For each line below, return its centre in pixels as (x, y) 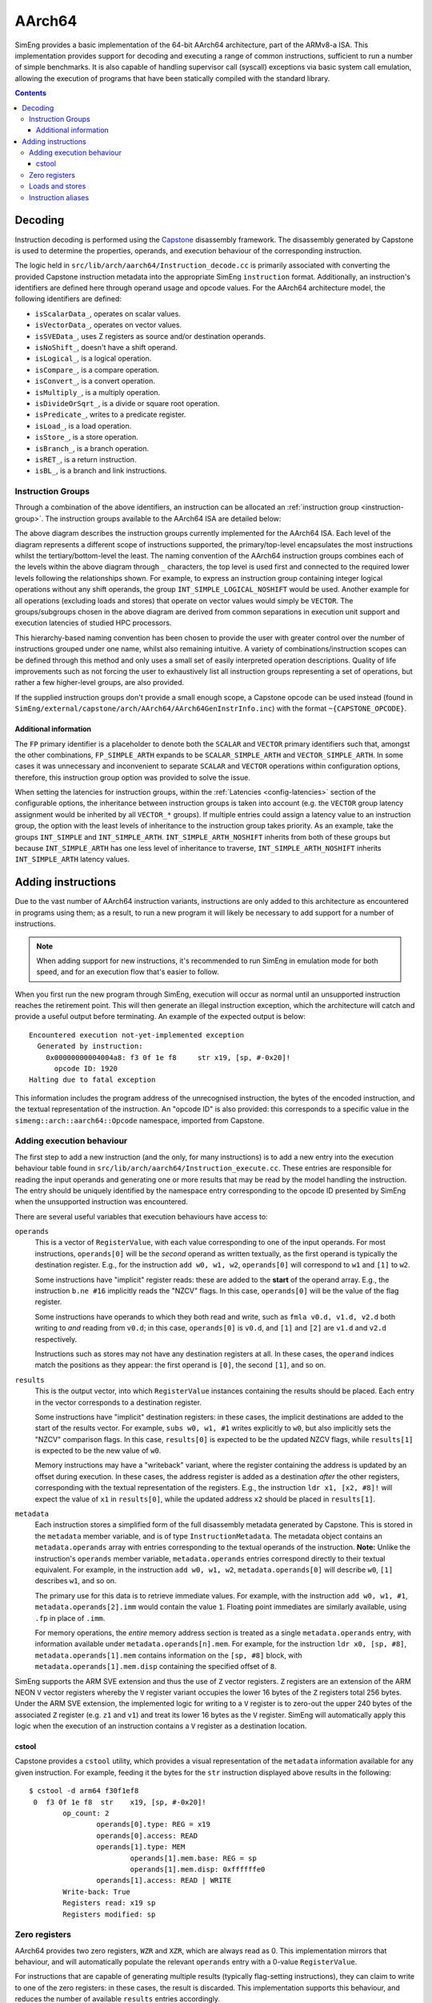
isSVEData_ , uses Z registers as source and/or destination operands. (150, 336)
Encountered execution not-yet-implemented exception (136, 1035)
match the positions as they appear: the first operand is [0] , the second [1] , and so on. (180, 1365)
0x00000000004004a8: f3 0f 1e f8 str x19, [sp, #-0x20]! (168, 1057)
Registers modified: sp (109, 1914)
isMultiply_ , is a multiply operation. (98, 392)
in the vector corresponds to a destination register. (118, 1402)
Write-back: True (97, 1892)
